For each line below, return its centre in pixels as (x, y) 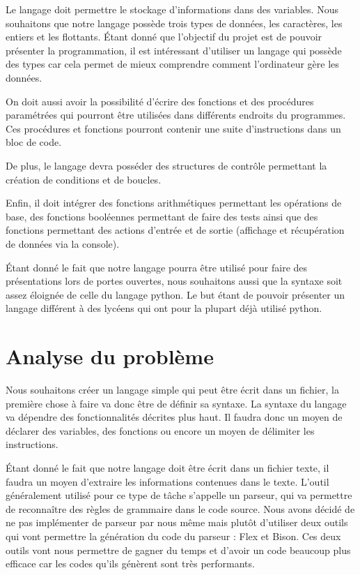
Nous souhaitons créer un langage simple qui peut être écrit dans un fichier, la (172, 389)
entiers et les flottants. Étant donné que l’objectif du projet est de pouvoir (164, 37)
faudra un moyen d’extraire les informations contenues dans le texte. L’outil (167, 481)
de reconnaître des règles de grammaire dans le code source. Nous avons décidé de (180, 508)
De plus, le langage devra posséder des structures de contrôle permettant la (166, 165)
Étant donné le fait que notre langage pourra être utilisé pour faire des (157, 267)
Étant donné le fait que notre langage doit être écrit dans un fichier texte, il (167, 467)
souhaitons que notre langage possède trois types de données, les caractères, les (174, 23)
